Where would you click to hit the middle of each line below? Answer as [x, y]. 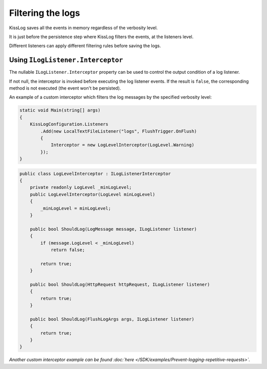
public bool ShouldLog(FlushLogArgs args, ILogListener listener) [112, 319]
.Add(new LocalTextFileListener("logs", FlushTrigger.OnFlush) [119, 131]
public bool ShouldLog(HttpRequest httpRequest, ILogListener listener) [120, 284]
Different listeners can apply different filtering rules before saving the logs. [85, 46]
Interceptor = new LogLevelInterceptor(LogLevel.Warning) [123, 145]
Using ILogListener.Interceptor [66, 60]
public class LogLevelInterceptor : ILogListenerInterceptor [95, 174]
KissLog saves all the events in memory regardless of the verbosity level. [84, 28]
